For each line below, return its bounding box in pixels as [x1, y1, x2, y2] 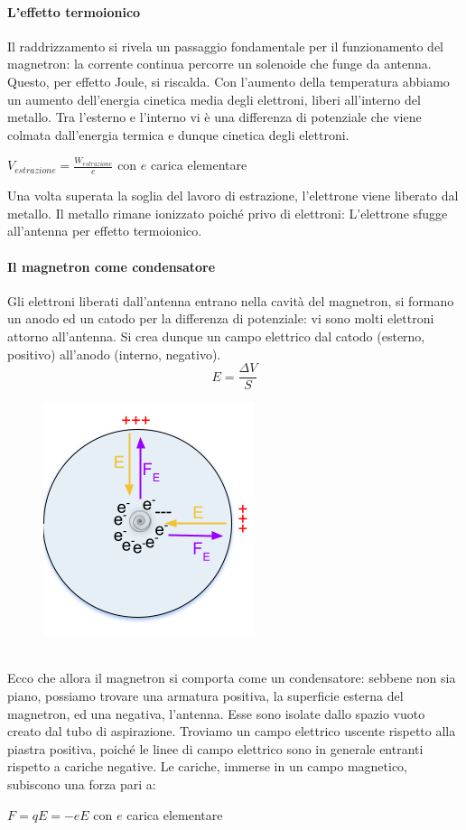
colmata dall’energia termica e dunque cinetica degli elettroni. [7, 125, 349, 144]
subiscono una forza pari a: [7, 774, 156, 793]
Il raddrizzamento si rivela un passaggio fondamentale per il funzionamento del [7, 36, 444, 55]
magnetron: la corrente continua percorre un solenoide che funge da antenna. [7, 54, 432, 73]
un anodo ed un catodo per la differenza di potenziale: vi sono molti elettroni [7, 309, 434, 328]
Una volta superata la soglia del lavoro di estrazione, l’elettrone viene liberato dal [7, 186, 459, 205]
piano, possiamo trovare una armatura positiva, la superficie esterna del [7, 685, 404, 704]
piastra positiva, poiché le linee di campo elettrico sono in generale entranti [7, 739, 424, 758]
